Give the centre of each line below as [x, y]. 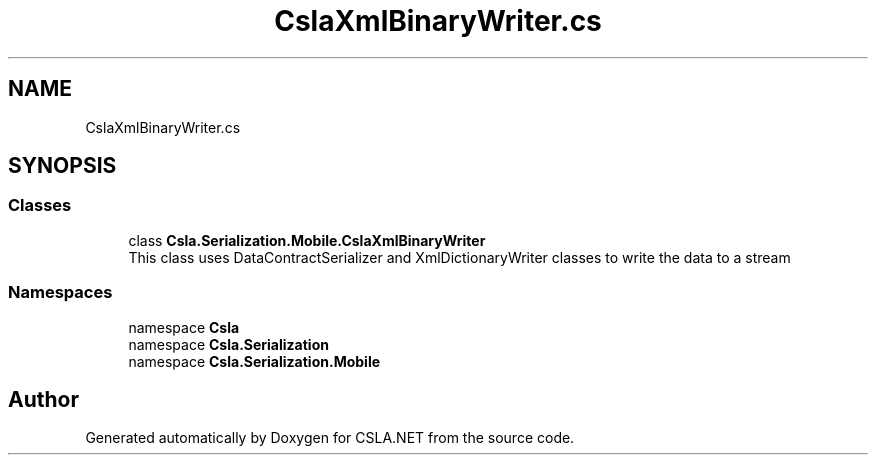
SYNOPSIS [62, 166]
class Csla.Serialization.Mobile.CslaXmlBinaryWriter [307, 240]
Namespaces [60, 292]
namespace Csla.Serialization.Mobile [254, 361]
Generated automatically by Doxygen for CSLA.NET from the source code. [330, 438]
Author [43, 399]
